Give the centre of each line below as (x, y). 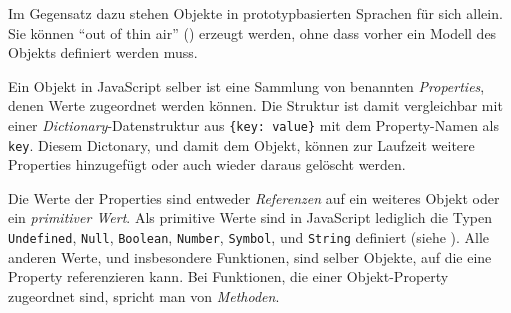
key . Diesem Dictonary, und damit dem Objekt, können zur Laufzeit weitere (241, 144)
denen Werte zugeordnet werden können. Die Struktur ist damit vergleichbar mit (255, 105)
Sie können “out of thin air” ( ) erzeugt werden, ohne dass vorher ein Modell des (252, 32)
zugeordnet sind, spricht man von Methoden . (144, 295)
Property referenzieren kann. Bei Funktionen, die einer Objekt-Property (228, 276)
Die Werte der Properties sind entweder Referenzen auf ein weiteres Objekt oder (254, 197)
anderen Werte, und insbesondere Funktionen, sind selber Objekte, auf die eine (250, 256)
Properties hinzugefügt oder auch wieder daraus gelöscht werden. (207, 164)
